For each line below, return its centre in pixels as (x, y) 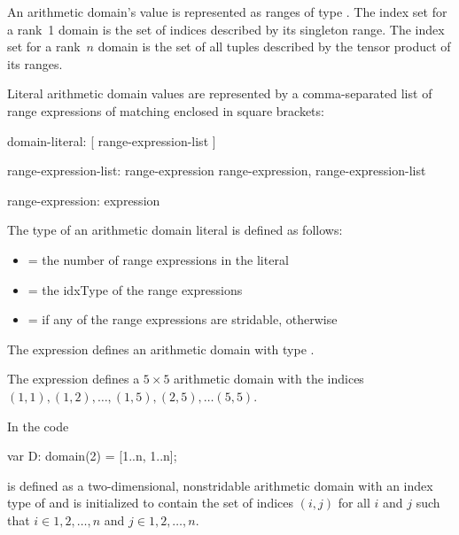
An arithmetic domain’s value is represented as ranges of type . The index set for (227, 12)
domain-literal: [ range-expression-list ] (112, 140)
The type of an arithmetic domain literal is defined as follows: (175, 230)
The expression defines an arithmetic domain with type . (161, 349)
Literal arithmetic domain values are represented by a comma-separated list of (220, 93)
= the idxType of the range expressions (135, 289)
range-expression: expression (84, 200)
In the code (38, 426)
